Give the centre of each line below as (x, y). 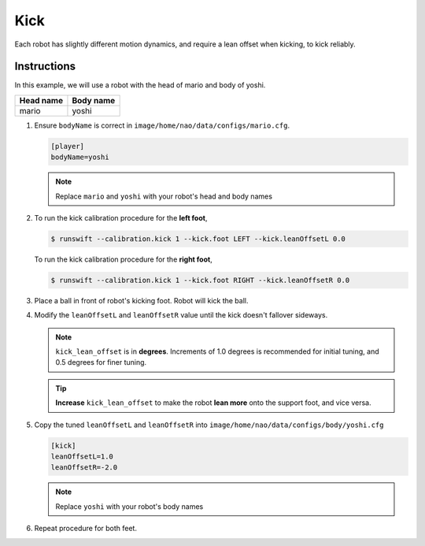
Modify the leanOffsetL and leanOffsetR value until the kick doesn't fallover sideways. (181, 315)
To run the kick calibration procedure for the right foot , (123, 259)
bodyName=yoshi (80, 157)
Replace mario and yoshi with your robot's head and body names (164, 196)
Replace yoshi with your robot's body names (129, 506)
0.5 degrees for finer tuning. (101, 362)
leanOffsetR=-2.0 (84, 468)
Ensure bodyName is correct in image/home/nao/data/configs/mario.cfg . (162, 125)
